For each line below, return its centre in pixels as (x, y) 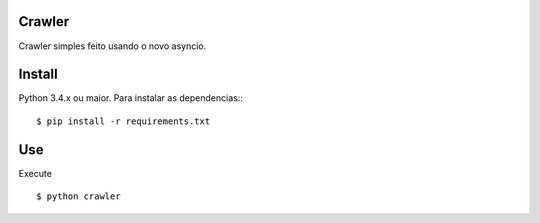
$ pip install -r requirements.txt (123, 121)
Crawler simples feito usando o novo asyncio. (112, 46)
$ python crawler (78, 196)
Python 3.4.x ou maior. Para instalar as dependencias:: (131, 98)
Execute (35, 173)
